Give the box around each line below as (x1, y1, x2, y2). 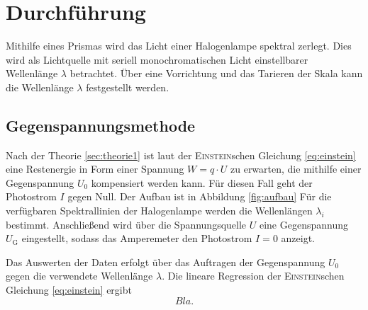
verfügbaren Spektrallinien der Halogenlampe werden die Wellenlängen (6, 203, 313, 218)
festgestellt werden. (86, 79, 169, 94)
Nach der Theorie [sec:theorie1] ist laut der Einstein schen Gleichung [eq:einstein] (6, 147, 356, 162)
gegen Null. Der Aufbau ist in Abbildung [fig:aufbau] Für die (67, 189, 332, 204)
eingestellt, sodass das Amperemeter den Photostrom (21, 231, 252, 246)
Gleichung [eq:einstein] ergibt (6, 282, 132, 297)
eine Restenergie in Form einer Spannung (6, 161, 184, 176)
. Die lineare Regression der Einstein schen (162, 268, 345, 283)
